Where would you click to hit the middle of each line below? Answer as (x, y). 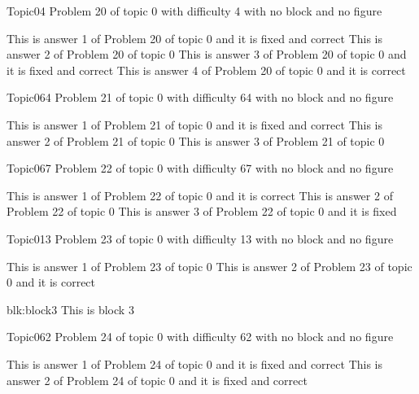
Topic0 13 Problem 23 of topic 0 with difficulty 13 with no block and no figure (200, 238)
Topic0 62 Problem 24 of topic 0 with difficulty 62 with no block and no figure (200, 337)
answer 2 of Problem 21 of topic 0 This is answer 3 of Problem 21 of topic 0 (196, 140)
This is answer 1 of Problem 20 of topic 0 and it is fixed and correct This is (194, 38)
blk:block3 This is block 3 (70, 309)
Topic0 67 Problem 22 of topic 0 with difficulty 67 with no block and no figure (200, 168)
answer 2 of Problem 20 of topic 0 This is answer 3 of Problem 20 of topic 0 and (207, 54)
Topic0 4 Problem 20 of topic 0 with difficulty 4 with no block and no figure (194, 11)
